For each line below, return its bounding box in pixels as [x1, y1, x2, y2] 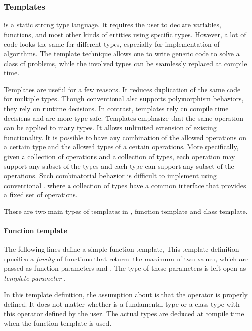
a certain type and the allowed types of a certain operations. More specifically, [4, 142, 239, 152]
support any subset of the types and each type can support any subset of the [4, 161, 234, 171]
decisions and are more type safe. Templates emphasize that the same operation [4, 113, 243, 123]
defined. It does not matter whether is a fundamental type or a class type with [4, 299, 240, 309]
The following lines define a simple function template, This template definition [4, 244, 239, 254]
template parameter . [4, 273, 66, 283]
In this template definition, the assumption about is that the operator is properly [4, 289, 248, 299]
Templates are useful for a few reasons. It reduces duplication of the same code [4, 84, 241, 94]
